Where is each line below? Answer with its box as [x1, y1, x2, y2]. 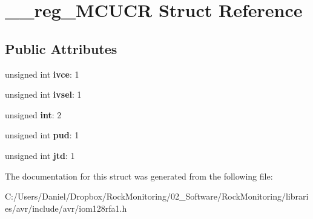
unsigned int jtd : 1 [5, 149, 75, 161]
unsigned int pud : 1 [5, 129, 79, 141]
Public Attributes [5, 39, 117, 58]
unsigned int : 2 [5, 108, 62, 121]
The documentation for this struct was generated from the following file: [5, 169, 273, 182]
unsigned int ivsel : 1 [5, 88, 82, 101]
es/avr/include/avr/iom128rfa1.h [5, 201, 127, 214]
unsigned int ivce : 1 [5, 67, 79, 80]
